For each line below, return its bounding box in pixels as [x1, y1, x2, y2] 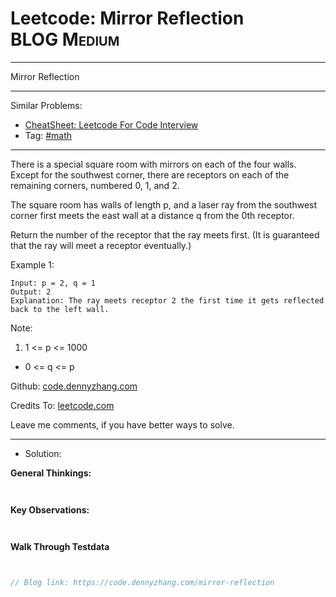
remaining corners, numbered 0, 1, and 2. [10, 179, 180, 191]
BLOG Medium [10, 28, 120, 51]
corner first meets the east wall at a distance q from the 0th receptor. [10, 209, 295, 221]
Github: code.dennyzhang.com [10, 380, 138, 392]
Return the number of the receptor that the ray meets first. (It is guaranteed [10, 228, 320, 241]
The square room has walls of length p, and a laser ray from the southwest [10, 198, 318, 211]
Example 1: [10, 258, 55, 271]
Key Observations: [10, 503, 90, 516]
